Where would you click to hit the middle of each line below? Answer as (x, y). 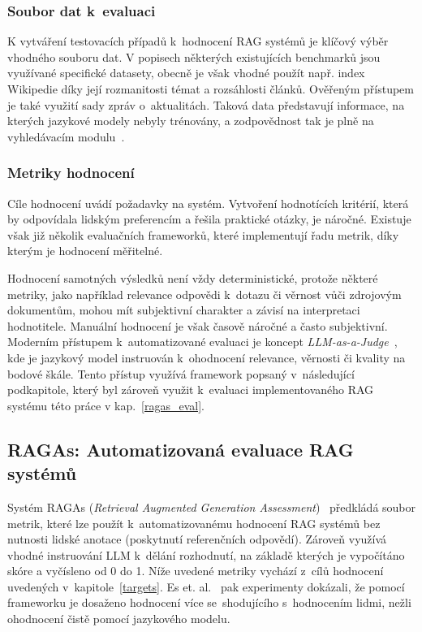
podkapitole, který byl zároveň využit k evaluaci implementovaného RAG (191, 390)
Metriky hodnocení (71, 173)
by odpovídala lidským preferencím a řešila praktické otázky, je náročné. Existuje (209, 219)
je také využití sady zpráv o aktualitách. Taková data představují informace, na (206, 104)
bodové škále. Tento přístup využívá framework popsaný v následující (181, 373)
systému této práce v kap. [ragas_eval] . (106, 405)
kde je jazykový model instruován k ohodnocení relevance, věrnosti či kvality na (207, 357)
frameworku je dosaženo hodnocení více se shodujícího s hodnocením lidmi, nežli (209, 602)
